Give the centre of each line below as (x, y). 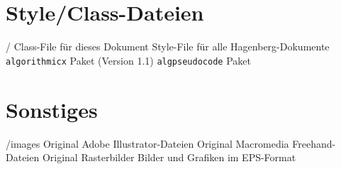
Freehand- (314, 143)
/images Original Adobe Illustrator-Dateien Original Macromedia (147, 143)
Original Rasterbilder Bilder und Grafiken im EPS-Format (169, 157)
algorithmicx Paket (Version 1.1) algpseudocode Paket (128, 60)
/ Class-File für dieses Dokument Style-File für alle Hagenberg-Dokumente (168, 47)
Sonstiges (52, 109)
